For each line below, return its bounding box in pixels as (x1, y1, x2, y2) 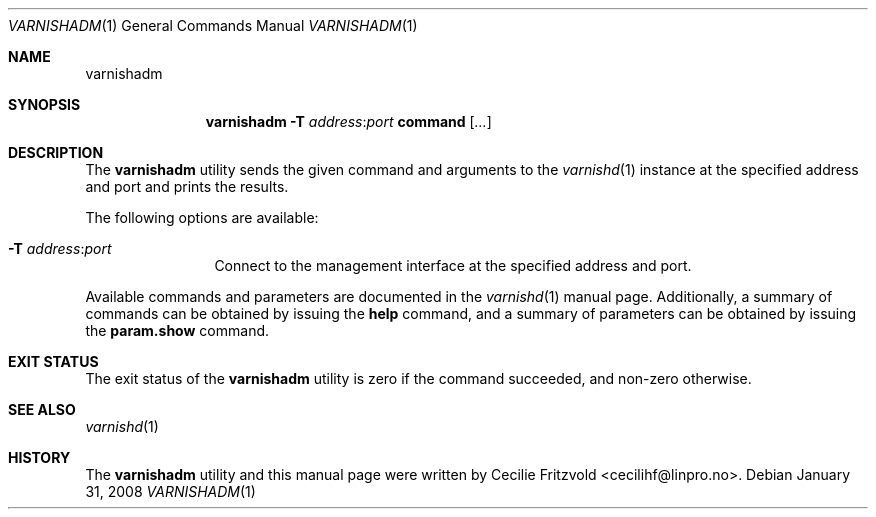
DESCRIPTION (8, 144, 104, 161)
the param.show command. (85, 322, 270, 339)
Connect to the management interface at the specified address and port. (214, 257, 692, 274)
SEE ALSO (8, 401, 76, 418)
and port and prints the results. (85, 178, 289, 195)
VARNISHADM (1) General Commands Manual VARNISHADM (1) (8, 17, 418, 34)
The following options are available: (85, 209, 319, 226)
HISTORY (8, 449, 71, 466)
